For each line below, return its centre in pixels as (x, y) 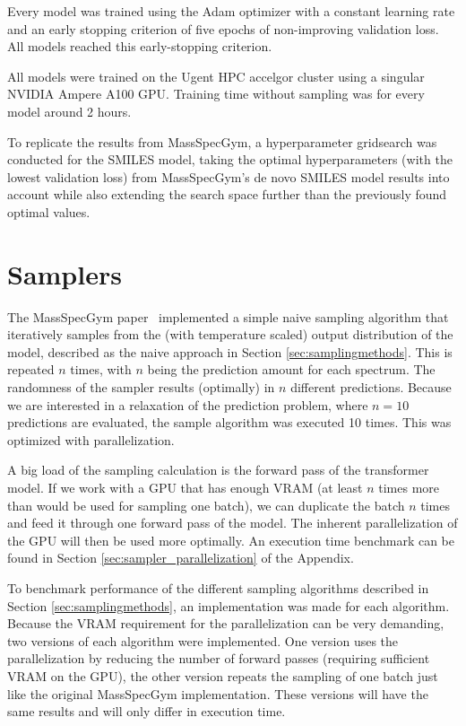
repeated (31, 369)
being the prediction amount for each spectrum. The (291, 369)
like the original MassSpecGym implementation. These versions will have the (218, 693)
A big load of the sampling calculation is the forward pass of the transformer (218, 470)
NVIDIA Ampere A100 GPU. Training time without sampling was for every (216, 94)
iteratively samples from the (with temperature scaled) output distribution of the (230, 334)
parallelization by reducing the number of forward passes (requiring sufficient (219, 658)
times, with (101, 369)
